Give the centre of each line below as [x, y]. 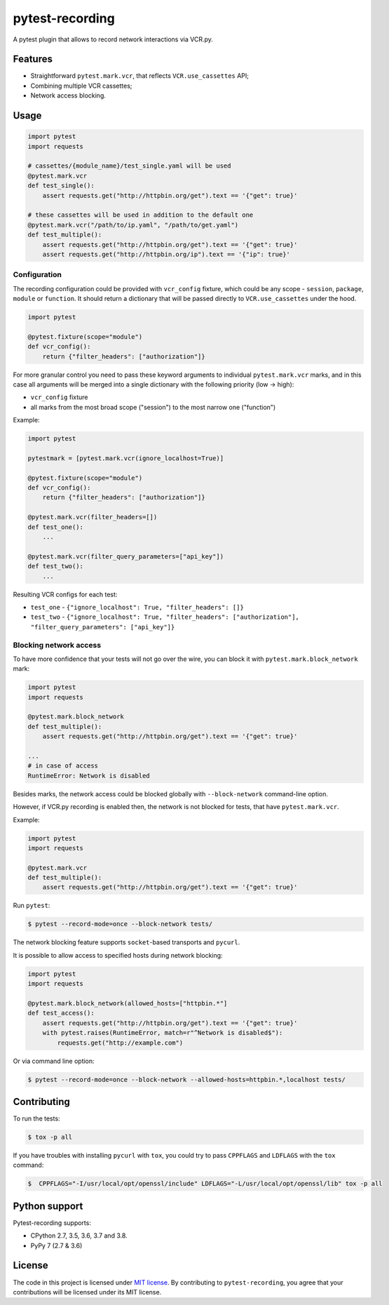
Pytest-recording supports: [52, 1223]
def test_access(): [61, 1013]
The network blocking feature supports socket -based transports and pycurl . [127, 942]
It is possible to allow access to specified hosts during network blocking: [118, 955]
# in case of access [63, 766]
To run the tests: [36, 1118]
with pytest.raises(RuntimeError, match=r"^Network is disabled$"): [163, 1033]
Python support [48, 1206]
